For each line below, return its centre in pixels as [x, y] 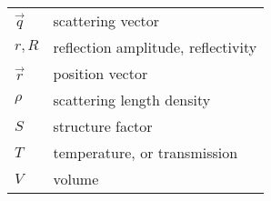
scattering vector [106, 20]
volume [76, 179]
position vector [100, 73]
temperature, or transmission [146, 152]
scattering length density [132, 100]
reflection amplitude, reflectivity [155, 47]
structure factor [103, 126]
